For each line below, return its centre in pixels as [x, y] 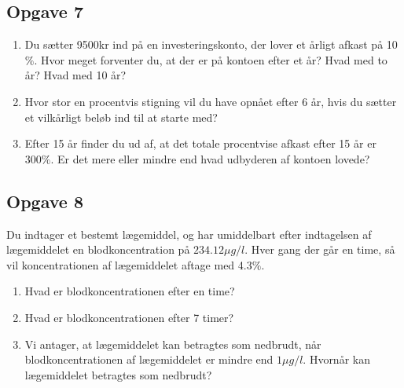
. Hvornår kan [336, 359]
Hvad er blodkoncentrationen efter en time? [130, 291]
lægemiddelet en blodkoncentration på [98, 249]
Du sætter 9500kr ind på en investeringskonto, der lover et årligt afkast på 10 [211, 44]
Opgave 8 [45, 201]
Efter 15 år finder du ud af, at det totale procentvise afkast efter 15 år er [200, 143]
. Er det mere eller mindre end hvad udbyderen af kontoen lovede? [210, 158]
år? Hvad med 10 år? [75, 75]
